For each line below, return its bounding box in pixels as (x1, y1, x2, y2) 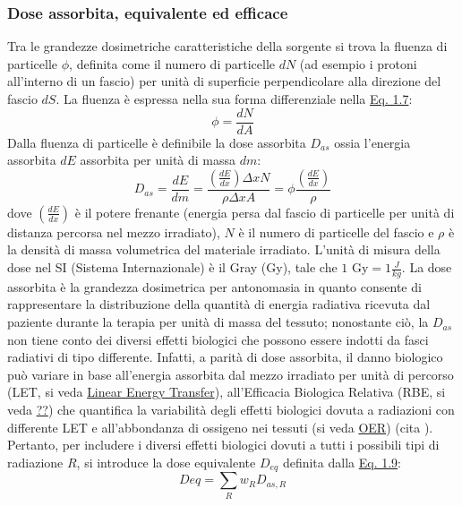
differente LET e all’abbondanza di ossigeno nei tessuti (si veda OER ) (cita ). (7, 417, 433, 436)
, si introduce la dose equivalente (76, 452, 256, 471)
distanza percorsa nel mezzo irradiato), (7, 222, 220, 241)
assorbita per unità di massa (80, 150, 236, 169)
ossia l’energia (334, 133, 411, 151)
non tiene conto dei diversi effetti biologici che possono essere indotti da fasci (7, 330, 429, 348)
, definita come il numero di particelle (69, 54, 275, 73)
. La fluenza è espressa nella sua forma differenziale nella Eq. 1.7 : (56, 90, 413, 107)
